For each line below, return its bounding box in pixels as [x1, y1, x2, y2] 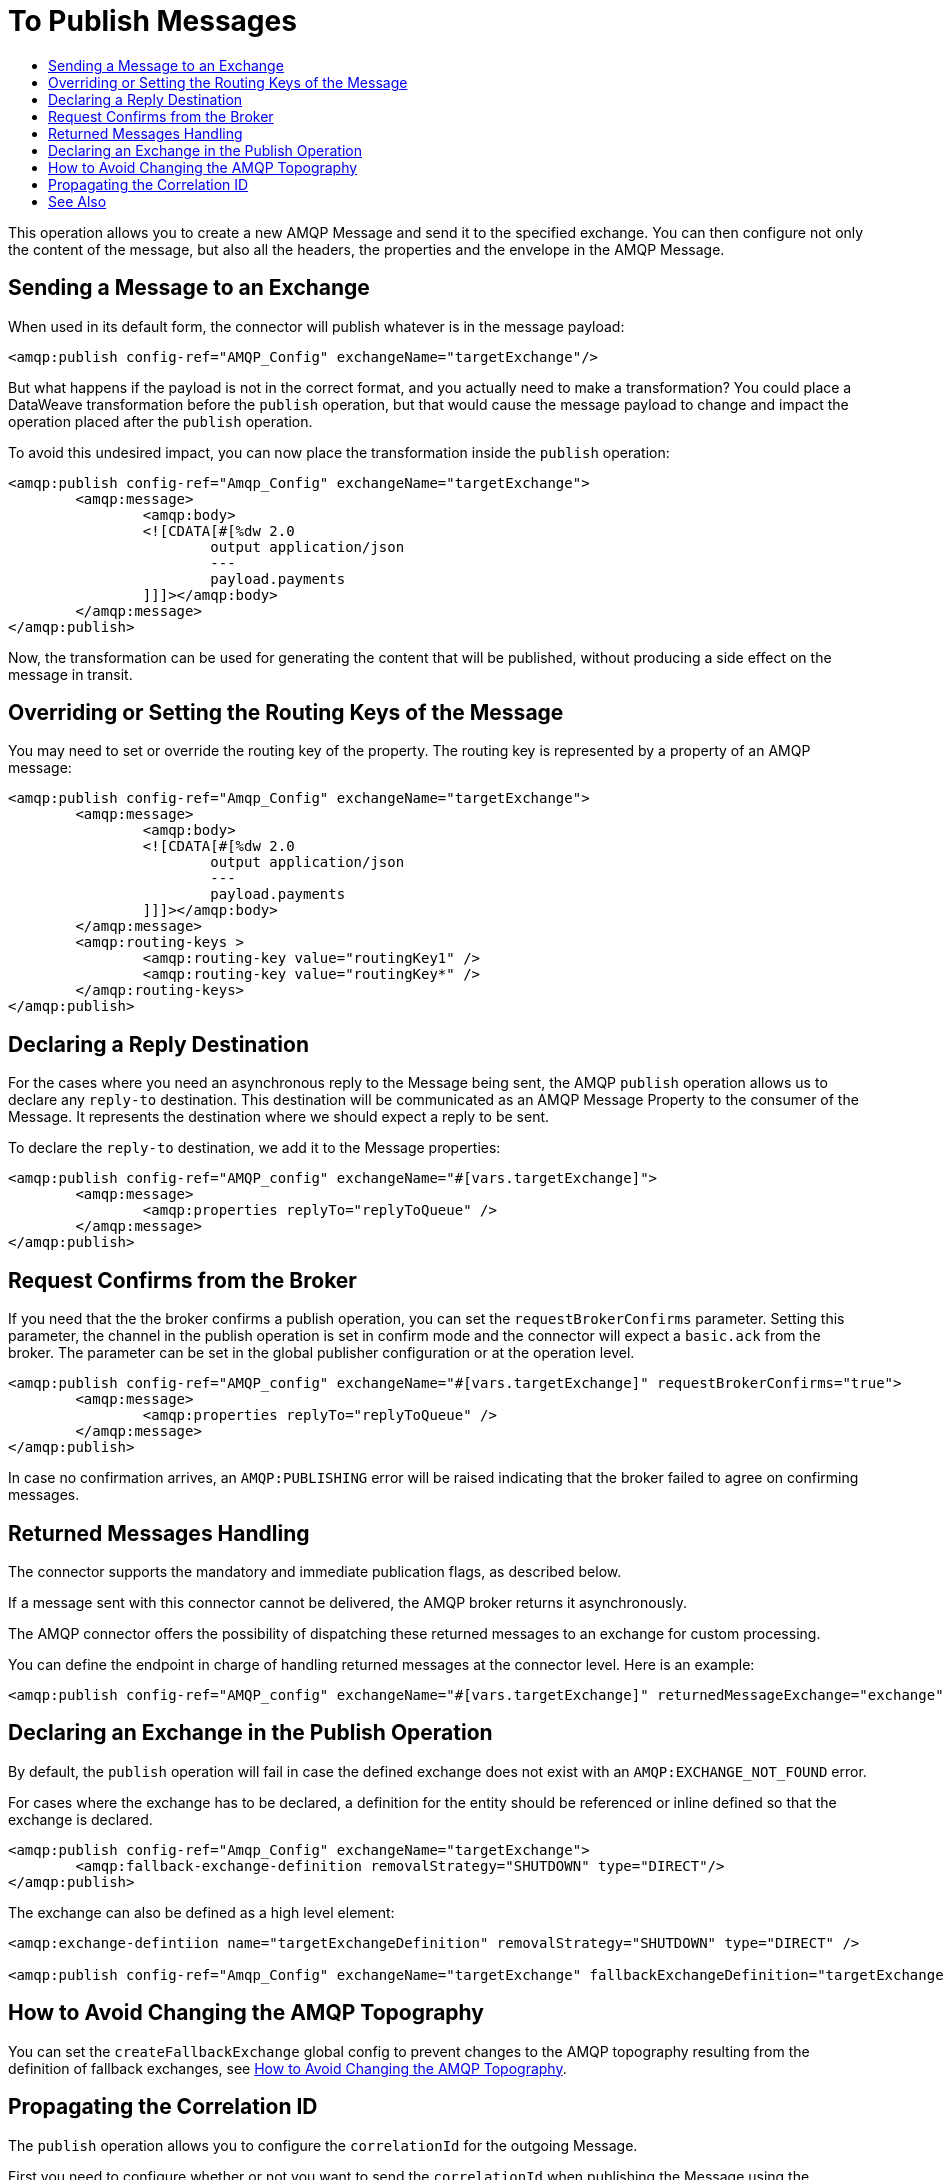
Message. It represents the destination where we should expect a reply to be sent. [8, 1108, 550, 1126]
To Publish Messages [8, 4, 297, 38]
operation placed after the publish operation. [8, 412, 313, 430]
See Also [48, 192, 107, 210]
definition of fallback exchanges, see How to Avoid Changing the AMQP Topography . [8, 2059, 567, 2077]
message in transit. [8, 665, 133, 683]
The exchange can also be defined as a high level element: [8, 1903, 395, 1921]
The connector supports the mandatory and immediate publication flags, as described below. [8, 1562, 622, 1580]
